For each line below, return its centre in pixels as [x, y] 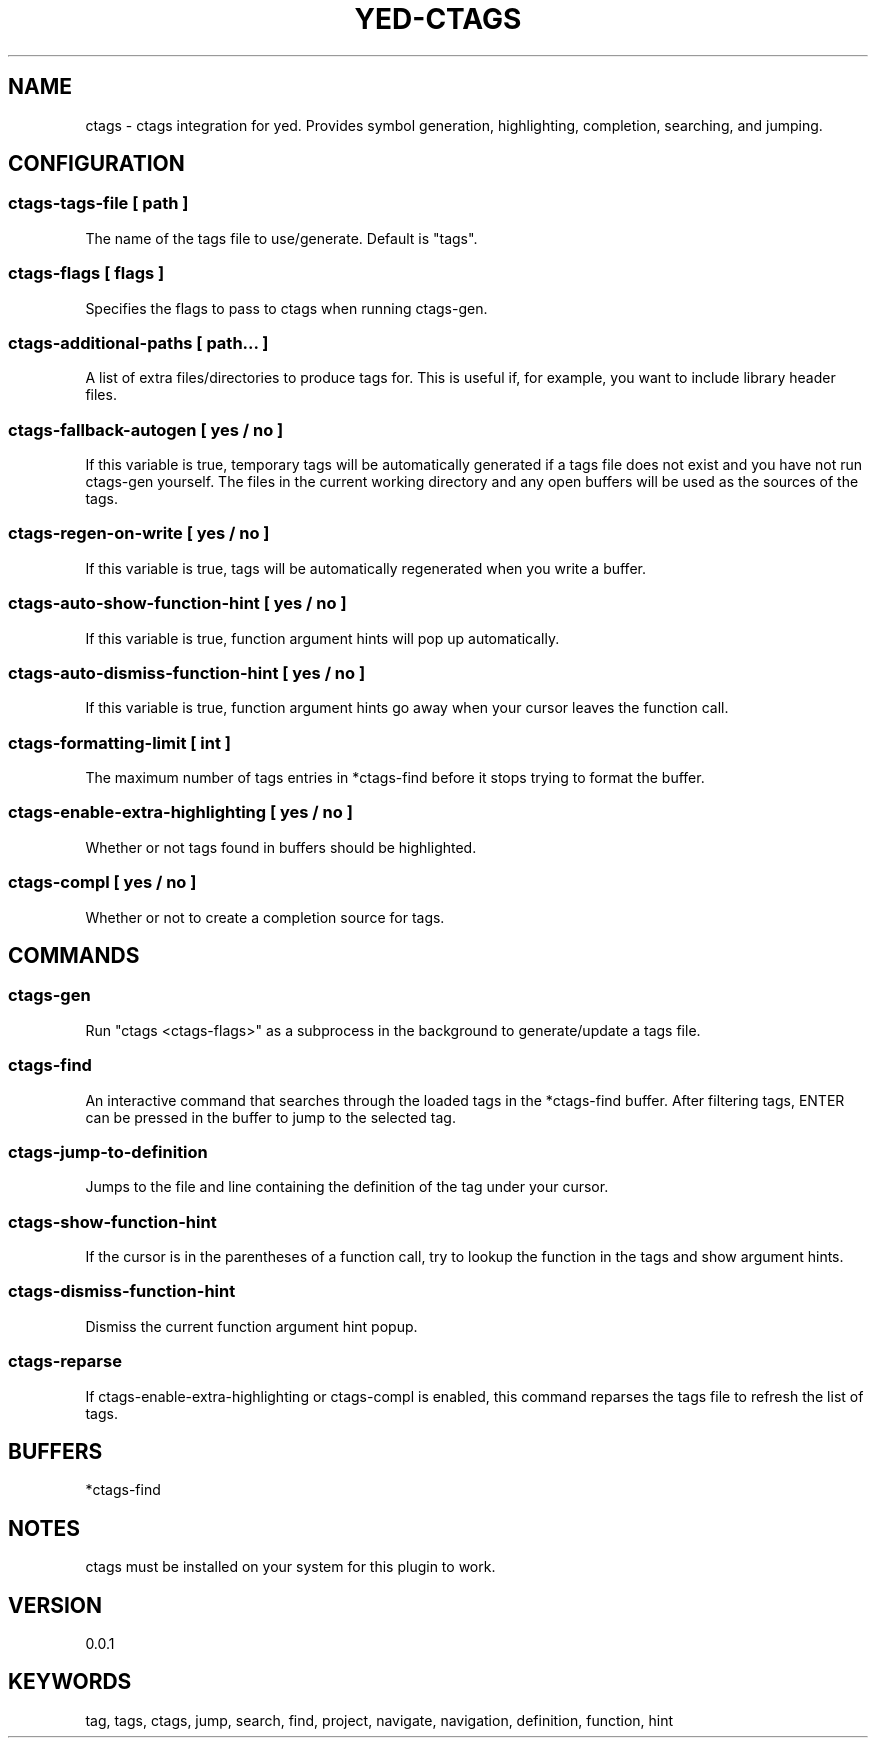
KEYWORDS [70, 1682]
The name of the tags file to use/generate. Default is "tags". [281, 238]
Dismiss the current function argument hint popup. [251, 1326]
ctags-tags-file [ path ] [98, 203]
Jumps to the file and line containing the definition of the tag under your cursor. [347, 1187]
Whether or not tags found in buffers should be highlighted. [281, 847]
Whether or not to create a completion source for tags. [265, 917]
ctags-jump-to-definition [108, 1151]
